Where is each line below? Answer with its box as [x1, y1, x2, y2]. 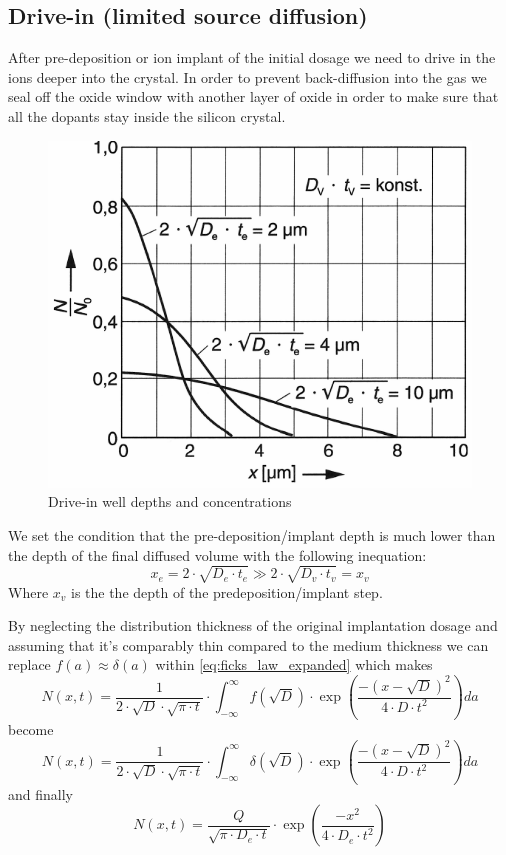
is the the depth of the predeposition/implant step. [70, 581, 383, 602]
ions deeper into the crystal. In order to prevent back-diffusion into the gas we [8, 66, 487, 87]
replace [8, 654, 51, 675]
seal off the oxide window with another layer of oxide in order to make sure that [8, 86, 499, 107]
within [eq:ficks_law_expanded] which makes [155, 654, 433, 675]
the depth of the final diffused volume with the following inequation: [8, 544, 427, 565]
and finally [8, 783, 73, 804]
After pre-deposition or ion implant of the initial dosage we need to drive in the [8, 47, 496, 68]
